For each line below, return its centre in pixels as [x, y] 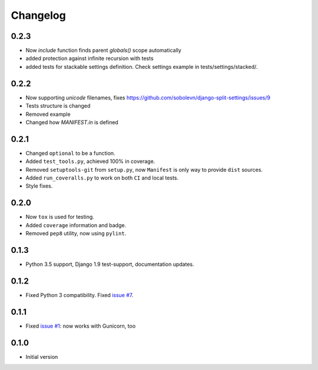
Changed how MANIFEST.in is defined [72, 122]
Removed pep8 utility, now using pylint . [76, 234]
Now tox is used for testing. [60, 217]
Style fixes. [39, 186]
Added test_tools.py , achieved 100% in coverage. [90, 161]
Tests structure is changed [58, 106]
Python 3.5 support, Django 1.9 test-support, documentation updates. [110, 264]
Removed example [48, 114]
